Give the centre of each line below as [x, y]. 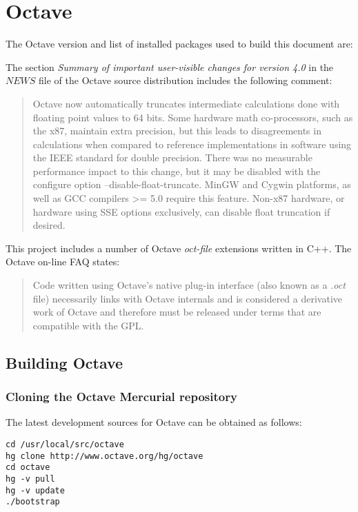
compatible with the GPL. [88, 325]
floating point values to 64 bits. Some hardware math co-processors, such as [193, 117]
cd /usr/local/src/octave [65, 444]
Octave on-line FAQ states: [63, 262]
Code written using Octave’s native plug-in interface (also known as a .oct [189, 285]
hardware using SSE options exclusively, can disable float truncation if [181, 211]
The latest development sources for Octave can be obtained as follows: [154, 422]
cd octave [28, 468]
